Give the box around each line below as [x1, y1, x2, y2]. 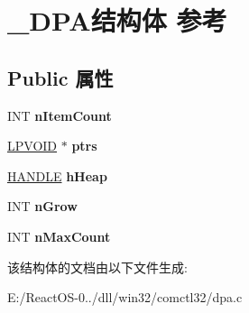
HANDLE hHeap [7, 166, 107, 185]
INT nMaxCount [7, 226, 111, 245]
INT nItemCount [7, 106, 112, 124]
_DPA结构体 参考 [7, 2, 227, 39]
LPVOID [7, 136, 58, 155]
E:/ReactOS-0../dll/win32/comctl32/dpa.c [7, 288, 243, 307]
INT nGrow [7, 197, 78, 216]
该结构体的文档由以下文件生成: [7, 257, 188, 276]
